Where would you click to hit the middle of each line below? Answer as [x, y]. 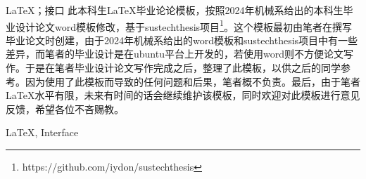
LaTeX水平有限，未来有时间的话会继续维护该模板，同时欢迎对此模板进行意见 [183, 95]
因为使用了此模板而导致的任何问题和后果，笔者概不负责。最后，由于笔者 [193, 81]
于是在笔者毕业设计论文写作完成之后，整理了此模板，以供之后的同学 [183, 68]
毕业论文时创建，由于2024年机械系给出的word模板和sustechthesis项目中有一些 [182, 40]
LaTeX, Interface [42, 132]
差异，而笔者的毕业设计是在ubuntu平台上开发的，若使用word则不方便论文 [175, 54]
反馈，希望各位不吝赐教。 [65, 108]
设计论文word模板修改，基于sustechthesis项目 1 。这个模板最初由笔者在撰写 [183, 25]
